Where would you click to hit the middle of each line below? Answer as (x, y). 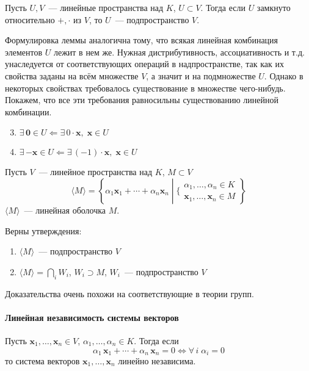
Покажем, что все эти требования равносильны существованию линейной (142, 100)
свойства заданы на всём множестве (72, 75)
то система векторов (42, 360)
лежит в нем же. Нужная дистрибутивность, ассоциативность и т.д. (179, 52)
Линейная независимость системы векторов (92, 317)
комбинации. (28, 111)
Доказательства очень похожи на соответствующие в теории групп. (129, 293)
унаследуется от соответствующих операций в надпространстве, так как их (144, 64)
